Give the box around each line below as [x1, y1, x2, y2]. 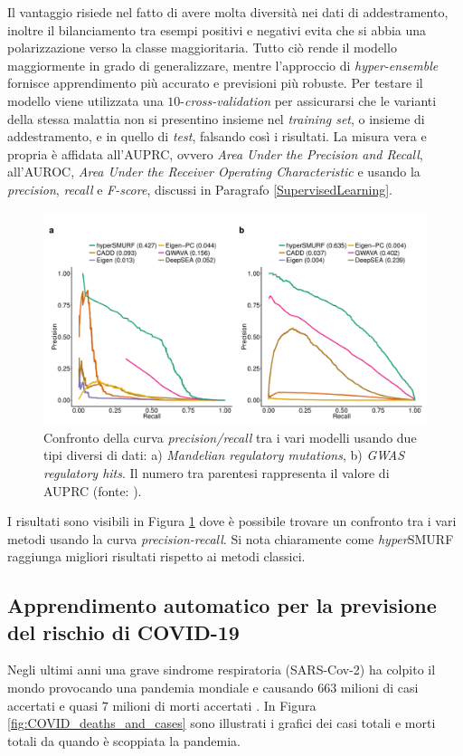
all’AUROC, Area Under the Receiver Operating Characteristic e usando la [7, 162, 420, 181]
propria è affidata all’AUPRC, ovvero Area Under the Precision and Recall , [7, 144, 423, 163]
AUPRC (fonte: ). [43, 481, 142, 500]
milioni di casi [340, 678, 419, 697]
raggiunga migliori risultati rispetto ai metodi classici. [7, 547, 306, 566]
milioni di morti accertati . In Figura [112, 695, 317, 714]
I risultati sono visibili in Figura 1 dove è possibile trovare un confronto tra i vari [7, 512, 457, 531]
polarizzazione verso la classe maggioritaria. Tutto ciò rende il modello [7, 38, 397, 57]
